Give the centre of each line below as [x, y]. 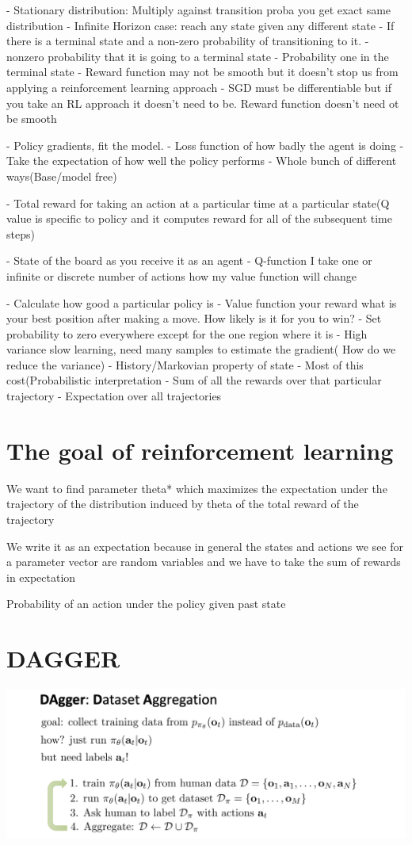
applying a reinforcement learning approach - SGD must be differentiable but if [199, 87]
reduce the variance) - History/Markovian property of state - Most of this [185, 364]
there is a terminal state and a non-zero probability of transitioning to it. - [188, 41]
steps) [21, 233]
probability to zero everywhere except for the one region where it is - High [187, 333]
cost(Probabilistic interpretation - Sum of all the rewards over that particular [194, 380]
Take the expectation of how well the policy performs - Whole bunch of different [202, 161]
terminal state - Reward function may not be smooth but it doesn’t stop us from [202, 72]
